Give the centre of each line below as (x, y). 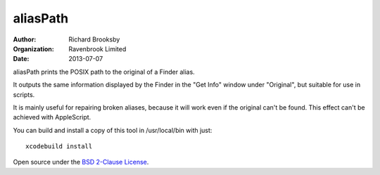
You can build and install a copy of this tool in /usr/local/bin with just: (113, 130)
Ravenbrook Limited (97, 48)
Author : (25, 39)
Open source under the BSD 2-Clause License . (81, 162)
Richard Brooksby (94, 39)
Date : (21, 59)
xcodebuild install (59, 147)
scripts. (24, 94)
